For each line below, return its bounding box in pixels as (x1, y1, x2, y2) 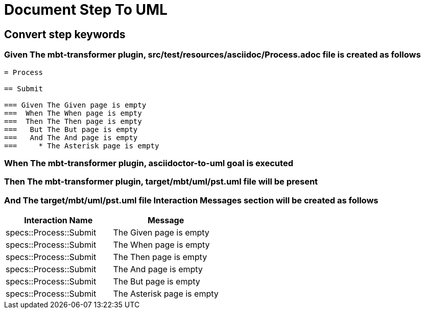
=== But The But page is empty (4, 125, 138, 134)
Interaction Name (24, 215, 93, 226)
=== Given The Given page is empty (4, 100, 147, 109)
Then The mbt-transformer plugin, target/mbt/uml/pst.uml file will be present (4, 176, 318, 187)
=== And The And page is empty (4, 133, 138, 142)
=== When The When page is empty (4, 109, 142, 117)
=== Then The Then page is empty (4, 117, 142, 125)
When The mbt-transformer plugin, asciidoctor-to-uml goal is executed (4, 158, 293, 168)
